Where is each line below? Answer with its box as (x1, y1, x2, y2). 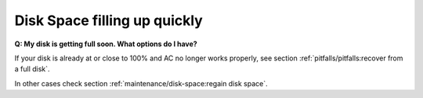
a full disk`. (14, 64, 50, 74)
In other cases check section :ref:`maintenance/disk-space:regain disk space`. (14, 78, 268, 88)
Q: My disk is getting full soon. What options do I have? (14, 39, 197, 49)
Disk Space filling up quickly (14, 12, 203, 29)
